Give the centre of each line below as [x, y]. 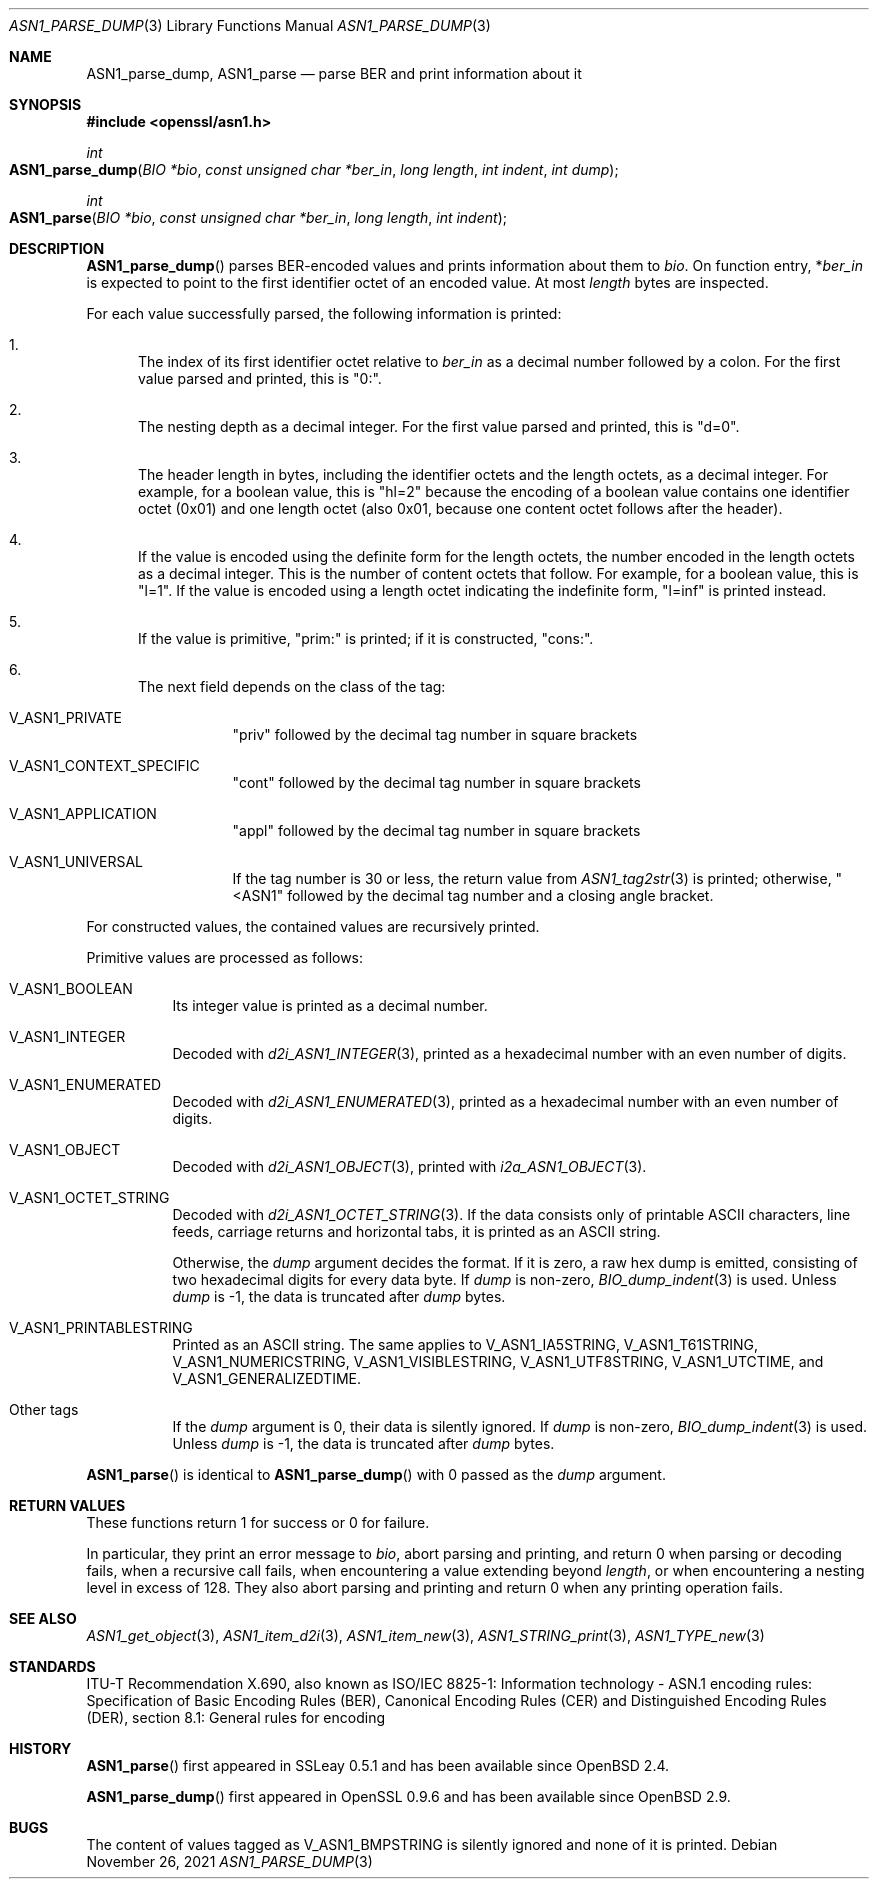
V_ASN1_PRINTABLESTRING [101, 1327]
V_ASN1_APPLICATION [83, 813]
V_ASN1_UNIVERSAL [76, 861]
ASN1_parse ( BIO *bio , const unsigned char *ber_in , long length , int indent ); [258, 217]
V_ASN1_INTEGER [67, 1036]
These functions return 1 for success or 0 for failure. [258, 1522]
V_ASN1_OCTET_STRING [89, 1197]
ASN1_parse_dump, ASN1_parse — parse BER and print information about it [334, 73]
